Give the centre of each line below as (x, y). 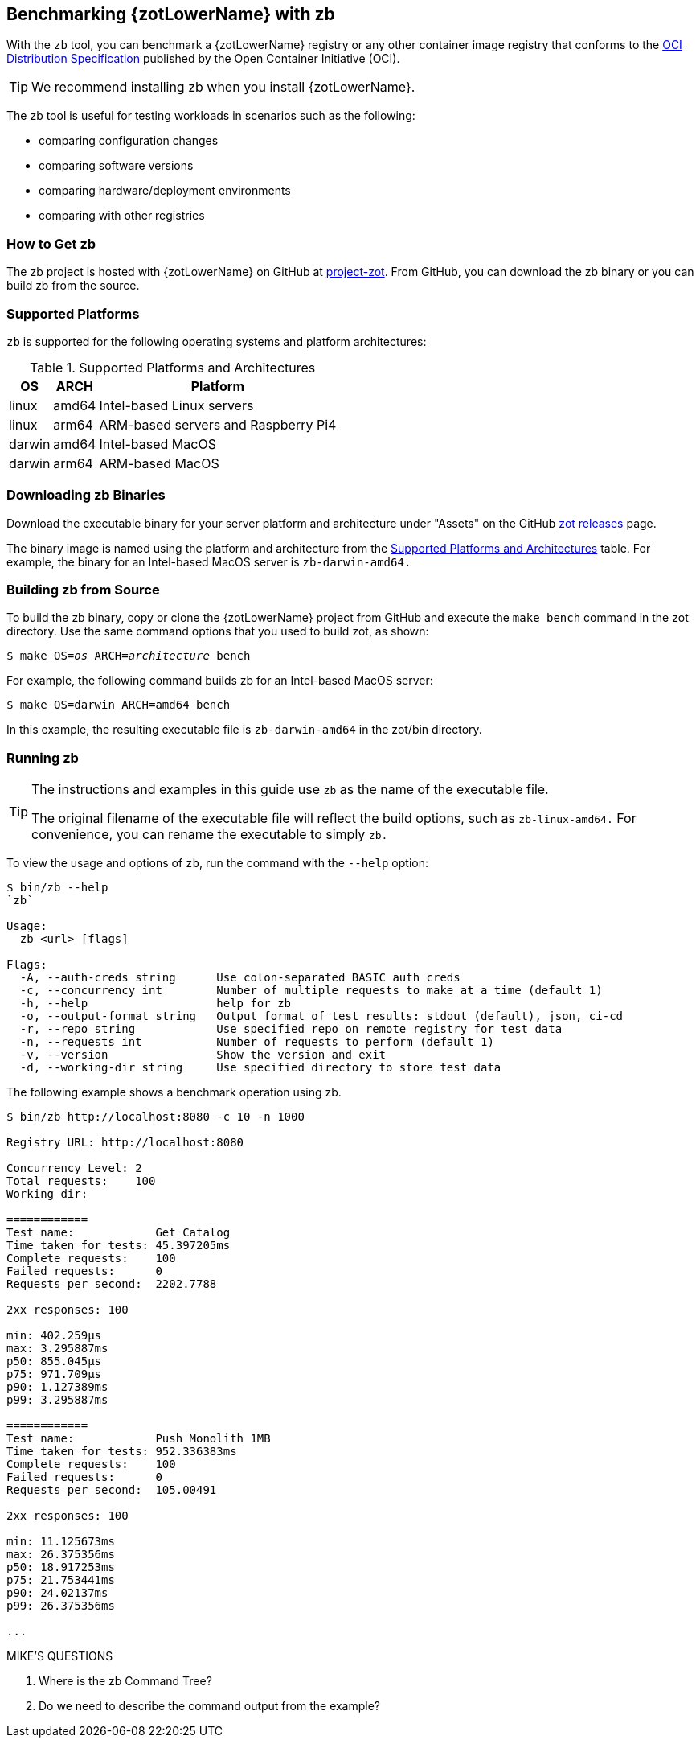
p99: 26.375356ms (61, 1606)
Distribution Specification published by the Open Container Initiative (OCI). (203, 59)
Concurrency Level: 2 (74, 1168)
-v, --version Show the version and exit (203, 1055)
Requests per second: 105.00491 (112, 1490)
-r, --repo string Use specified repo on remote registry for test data (291, 1029)
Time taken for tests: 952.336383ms (122, 1452)
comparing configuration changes (129, 141)
